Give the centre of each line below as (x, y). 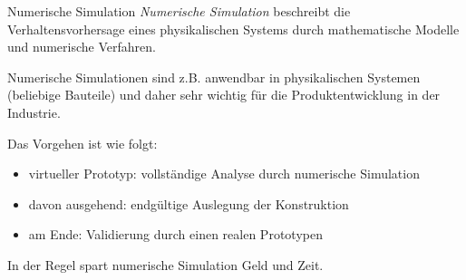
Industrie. (34, 112)
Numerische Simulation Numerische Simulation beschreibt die (179, 11)
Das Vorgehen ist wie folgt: (83, 143)
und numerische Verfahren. (82, 47)
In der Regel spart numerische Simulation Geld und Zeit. (165, 264)
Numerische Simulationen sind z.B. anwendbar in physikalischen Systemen (214, 77)
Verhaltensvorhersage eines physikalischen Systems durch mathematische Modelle (233, 29)
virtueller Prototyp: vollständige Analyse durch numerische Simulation (224, 174)
